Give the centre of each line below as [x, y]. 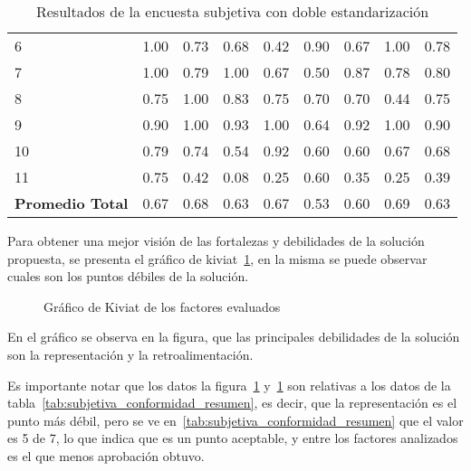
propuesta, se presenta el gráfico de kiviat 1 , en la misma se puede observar [217, 258]
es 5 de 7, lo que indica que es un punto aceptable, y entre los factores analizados [233, 438]
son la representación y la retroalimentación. [130, 354]
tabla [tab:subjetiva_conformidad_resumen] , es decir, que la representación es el [232, 403]
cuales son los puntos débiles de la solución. [128, 276]
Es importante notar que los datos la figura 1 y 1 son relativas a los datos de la [229, 385]
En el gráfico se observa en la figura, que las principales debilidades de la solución [234, 337]
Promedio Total [72, 203]
